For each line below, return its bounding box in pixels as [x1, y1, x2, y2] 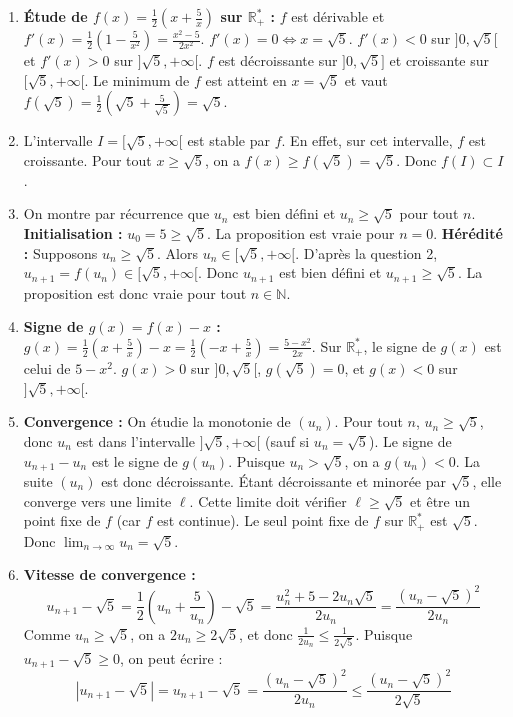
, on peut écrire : [120, 647, 223, 668]
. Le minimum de [84, 69, 190, 90]
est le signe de [91, 450, 178, 471]
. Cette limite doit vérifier [189, 490, 347, 511]
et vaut [344, 69, 388, 90]
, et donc [239, 623, 293, 644]
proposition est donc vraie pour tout [23, 282, 247, 303]
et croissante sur [389, 50, 490, 70]
